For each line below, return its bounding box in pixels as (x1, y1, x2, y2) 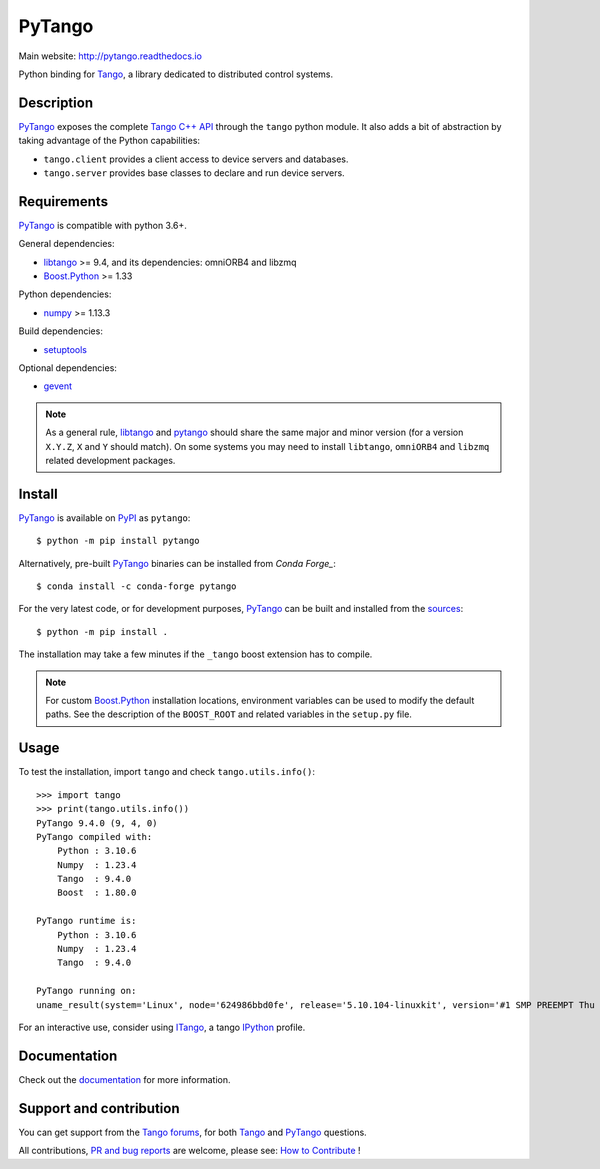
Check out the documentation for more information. (18, 1073, 231, 1085)
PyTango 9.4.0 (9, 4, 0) (36, 817, 158, 829)
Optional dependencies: (18, 362, 117, 374)
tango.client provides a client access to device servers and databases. (43, 153, 349, 165)
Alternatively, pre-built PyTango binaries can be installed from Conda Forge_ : (18, 557, 337, 569)
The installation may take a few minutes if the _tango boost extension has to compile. (18, 648, 373, 660)
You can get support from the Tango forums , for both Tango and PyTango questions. (18, 1126, 367, 1138)
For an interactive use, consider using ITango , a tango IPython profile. (18, 1021, 306, 1033)
